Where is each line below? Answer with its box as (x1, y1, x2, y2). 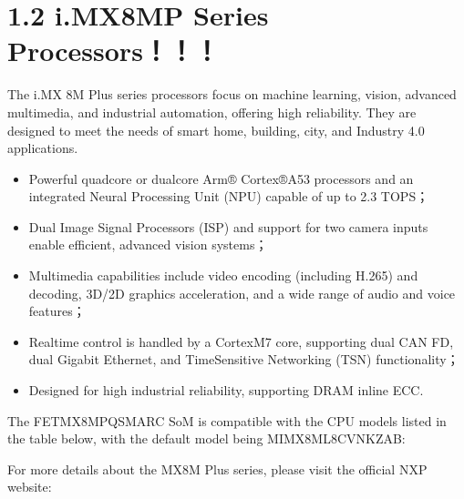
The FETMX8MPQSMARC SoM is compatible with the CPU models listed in (7, 411, 447, 430)
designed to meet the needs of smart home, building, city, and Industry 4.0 (7, 120, 425, 139)
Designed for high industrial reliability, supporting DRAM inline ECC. (28, 381, 424, 400)
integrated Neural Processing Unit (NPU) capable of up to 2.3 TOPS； (28, 187, 429, 206)
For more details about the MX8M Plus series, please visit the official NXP (7, 459, 428, 478)
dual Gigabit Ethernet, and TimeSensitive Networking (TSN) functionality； (28, 350, 459, 369)
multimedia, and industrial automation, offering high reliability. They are (7, 102, 417, 121)
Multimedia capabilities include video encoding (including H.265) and (28, 266, 418, 285)
